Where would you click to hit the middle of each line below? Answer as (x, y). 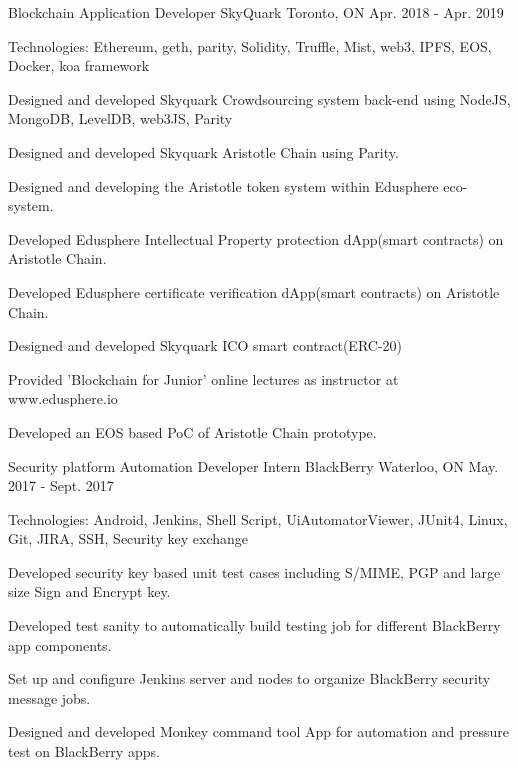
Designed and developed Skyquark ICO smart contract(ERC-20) (205, 345)
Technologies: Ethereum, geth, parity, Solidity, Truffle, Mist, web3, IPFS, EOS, (250, 45)
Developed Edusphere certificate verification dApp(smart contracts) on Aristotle (254, 291)
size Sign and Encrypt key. (89, 591)
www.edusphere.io (63, 398)
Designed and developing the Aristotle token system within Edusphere (223, 185)
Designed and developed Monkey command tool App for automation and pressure (259, 731)
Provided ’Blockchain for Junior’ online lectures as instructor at (203, 378)
